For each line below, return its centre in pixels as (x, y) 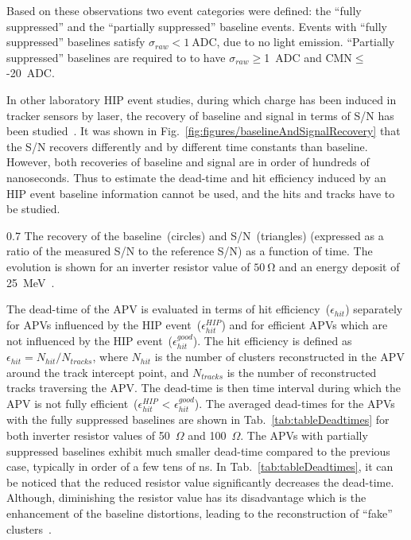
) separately (374, 309)
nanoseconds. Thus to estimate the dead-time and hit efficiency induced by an (196, 177)
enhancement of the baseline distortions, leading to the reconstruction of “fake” (200, 513)
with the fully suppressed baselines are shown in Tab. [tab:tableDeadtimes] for (198, 420)
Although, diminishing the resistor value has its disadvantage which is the (186, 497)
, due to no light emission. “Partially (306, 42)
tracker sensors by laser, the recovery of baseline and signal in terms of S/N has (200, 115)
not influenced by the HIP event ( (90, 340)
